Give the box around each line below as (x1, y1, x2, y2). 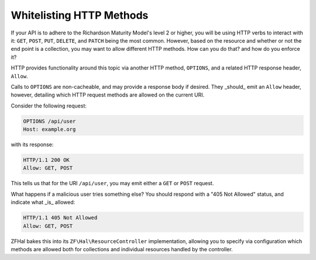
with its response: (11, 141, 54, 148)
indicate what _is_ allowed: (11, 199, 75, 206)
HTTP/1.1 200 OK (23, 157, 70, 164)
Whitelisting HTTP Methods (11, 9, 149, 22)
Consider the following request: (11, 102, 87, 109)
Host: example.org (23, 126, 76, 133)
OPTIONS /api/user (23, 117, 76, 124)
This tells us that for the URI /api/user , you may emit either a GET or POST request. (11, 180, 214, 187)
